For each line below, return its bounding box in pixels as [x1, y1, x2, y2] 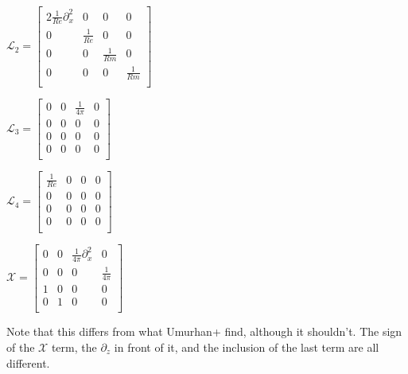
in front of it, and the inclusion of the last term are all [114, 338, 379, 355]
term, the [51, 338, 97, 355]
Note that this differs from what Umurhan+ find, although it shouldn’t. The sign [6, 323, 402, 340]
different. [6, 354, 50, 371]
